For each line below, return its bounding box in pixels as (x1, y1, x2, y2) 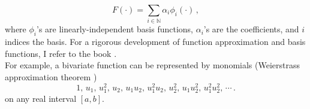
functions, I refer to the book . (5, 47, 117, 59)
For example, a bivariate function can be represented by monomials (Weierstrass (5, 59, 300, 71)
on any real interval (5, 92, 77, 104)
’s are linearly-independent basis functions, (37, 23, 193, 35)
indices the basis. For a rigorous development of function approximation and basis (5, 35, 306, 48)
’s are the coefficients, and (203, 23, 299, 35)
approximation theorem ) (5, 70, 97, 83)
